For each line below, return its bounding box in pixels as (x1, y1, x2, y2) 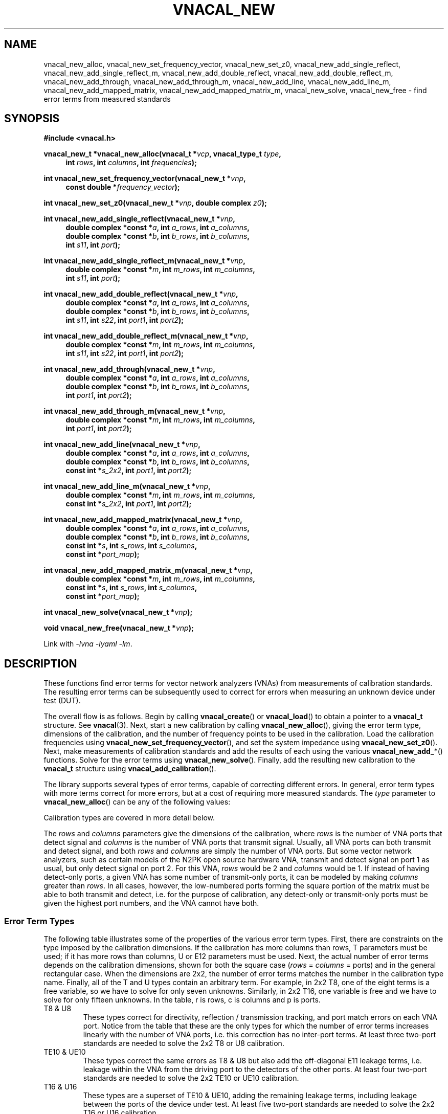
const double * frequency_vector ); (65, 183, 180, 192)
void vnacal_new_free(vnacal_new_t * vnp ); (43, 623, 194, 633)
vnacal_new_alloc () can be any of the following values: (43, 797, 231, 807)
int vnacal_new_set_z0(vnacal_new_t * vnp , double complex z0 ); (43, 198, 267, 208)
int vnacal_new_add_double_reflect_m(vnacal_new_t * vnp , (43, 331, 249, 341)
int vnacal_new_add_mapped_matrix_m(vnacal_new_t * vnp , (43, 566, 253, 575)
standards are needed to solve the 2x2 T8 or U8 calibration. (83, 1039, 284, 1048)
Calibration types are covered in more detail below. (43, 813, 215, 822)
